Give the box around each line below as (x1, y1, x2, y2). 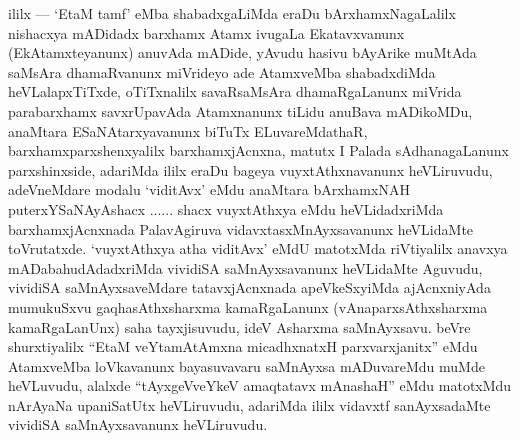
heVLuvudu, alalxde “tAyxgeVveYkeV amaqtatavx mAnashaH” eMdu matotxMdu (8, 375, 512, 396)
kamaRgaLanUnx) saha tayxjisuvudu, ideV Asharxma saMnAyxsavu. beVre (8, 316, 471, 337)
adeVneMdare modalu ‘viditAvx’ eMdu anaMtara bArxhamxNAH (8, 179, 410, 200)
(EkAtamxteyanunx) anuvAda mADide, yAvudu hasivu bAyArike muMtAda (8, 42, 477, 63)
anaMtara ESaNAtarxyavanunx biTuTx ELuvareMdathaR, (8, 120, 368, 141)
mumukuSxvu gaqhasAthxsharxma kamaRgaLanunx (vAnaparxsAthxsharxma (8, 296, 488, 317)
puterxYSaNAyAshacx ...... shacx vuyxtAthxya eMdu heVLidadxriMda (8, 198, 444, 219)
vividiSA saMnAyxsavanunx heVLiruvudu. (8, 414, 268, 435)
